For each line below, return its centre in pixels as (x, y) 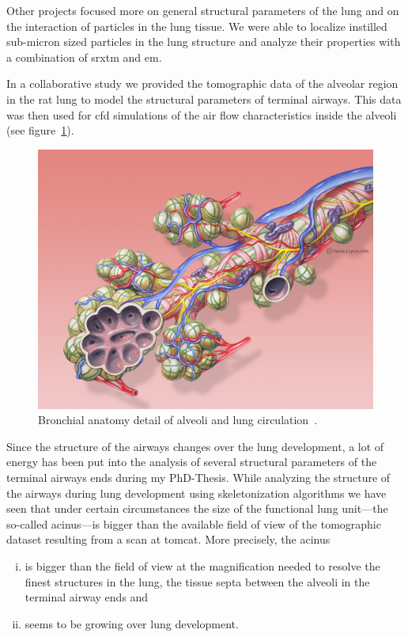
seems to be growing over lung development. (132, 623)
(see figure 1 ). (40, 130)
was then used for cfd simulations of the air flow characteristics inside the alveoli (202, 114)
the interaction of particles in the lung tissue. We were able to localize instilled (197, 26)
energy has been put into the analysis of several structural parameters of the (192, 462)
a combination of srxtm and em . (84, 57)
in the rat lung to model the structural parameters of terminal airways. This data (204, 99)
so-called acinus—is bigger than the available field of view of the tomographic (194, 523)
